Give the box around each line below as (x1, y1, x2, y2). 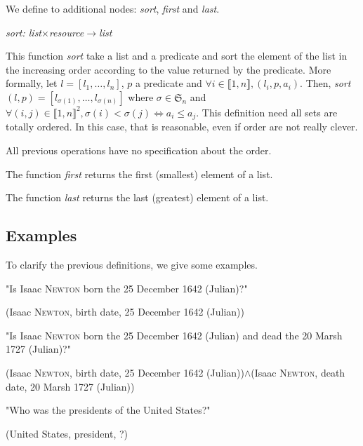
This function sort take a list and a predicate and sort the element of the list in (6, 48, 348, 63)
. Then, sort (300, 76, 351, 90)
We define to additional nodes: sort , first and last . (6, 1, 220, 15)
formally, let (6, 76, 58, 90)
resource (48, 25, 84, 39)
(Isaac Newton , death (251, 365, 345, 379)
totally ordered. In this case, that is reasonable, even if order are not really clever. (6, 119, 358, 134)
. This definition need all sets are (196, 104, 338, 119)
